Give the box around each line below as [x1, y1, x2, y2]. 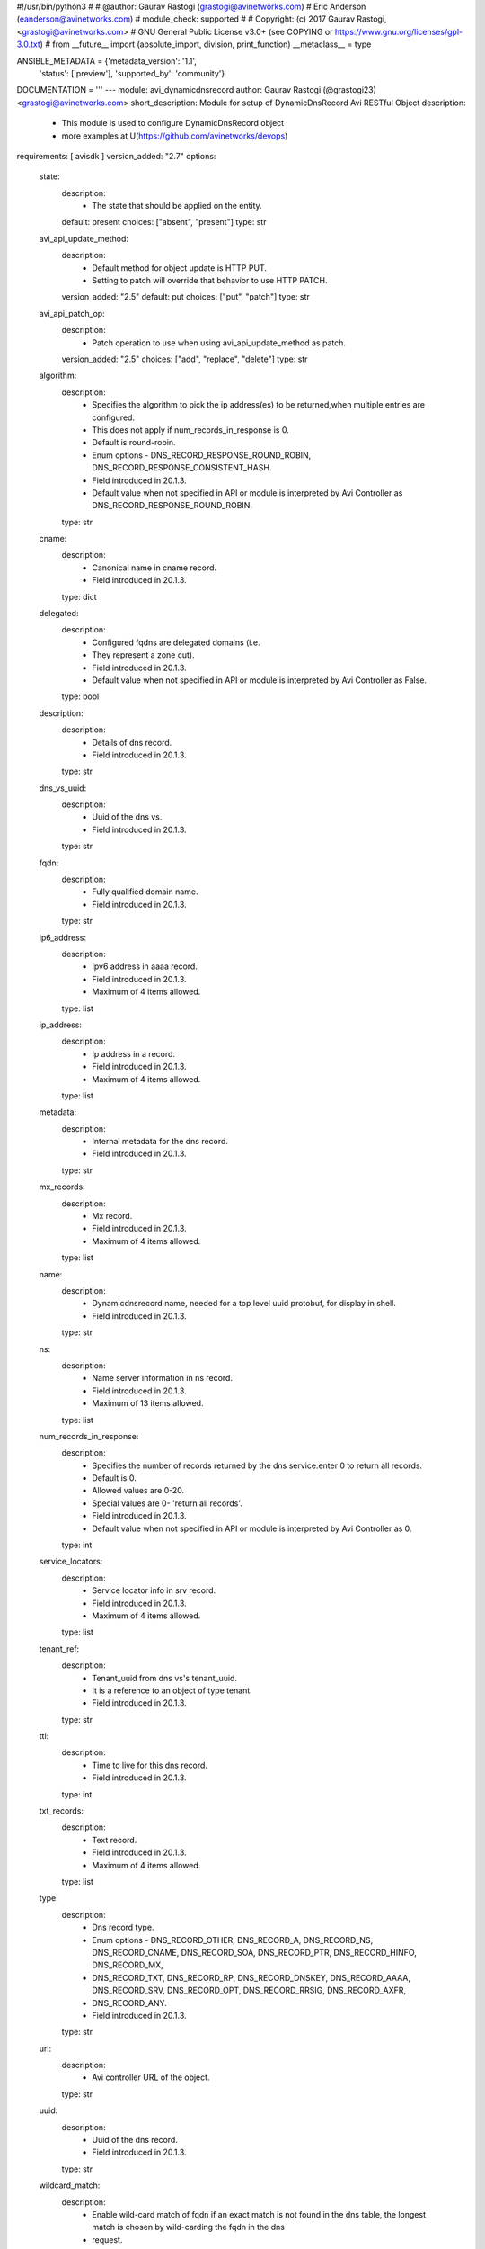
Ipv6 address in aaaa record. [92, 961, 198, 972]
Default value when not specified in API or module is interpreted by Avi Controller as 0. [92, 1523, 412, 1534]
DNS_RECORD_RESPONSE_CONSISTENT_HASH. [92, 462, 272, 473]
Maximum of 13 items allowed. [92, 1398, 204, 1409]
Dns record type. [92, 1922, 154, 1933]
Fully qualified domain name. [92, 886, 198, 897]
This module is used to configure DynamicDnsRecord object [61, 118, 285, 129]
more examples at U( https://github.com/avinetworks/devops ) [61, 130, 288, 141]
